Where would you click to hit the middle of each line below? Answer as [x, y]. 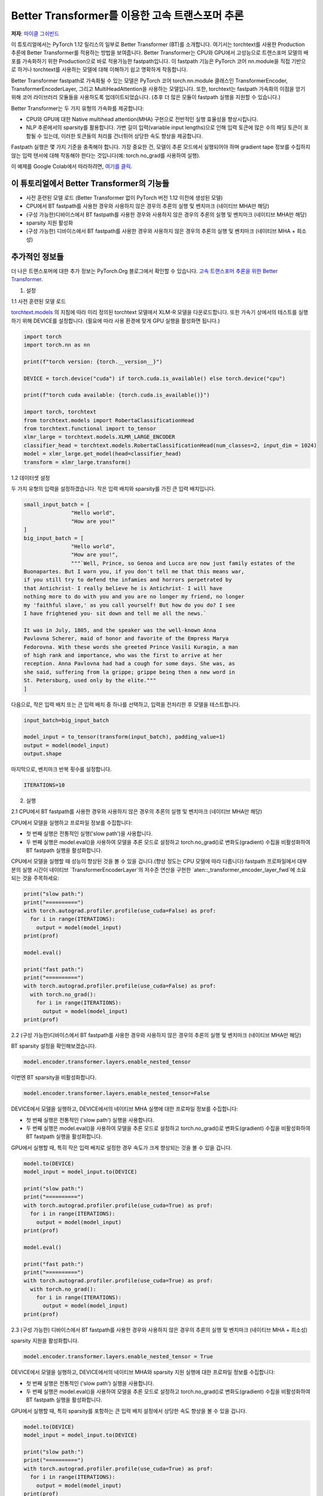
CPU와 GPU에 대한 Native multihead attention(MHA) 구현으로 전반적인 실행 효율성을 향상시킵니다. [142, 119]
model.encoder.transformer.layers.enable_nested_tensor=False [117, 1093]
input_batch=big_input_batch [66, 720]
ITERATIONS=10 [44, 785]
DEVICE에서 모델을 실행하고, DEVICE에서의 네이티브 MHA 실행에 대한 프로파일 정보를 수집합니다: [125, 1109]
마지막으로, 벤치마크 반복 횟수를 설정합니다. [61, 770]
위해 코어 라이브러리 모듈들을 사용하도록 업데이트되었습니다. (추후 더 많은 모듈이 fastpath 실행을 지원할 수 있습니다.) [146, 97]
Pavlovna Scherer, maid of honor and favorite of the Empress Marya [126, 638]
